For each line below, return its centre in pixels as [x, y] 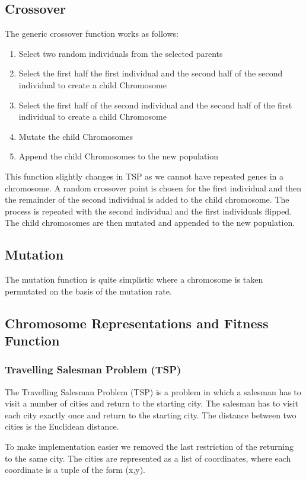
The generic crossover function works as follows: [92, 33]
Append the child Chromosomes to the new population [119, 156]
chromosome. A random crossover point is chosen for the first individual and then [153, 188]
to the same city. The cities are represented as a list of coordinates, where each [148, 458]
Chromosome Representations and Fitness [137, 323]
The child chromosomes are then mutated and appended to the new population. [150, 223]
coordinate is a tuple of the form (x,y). [75, 470]
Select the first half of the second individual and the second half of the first [155, 105]
